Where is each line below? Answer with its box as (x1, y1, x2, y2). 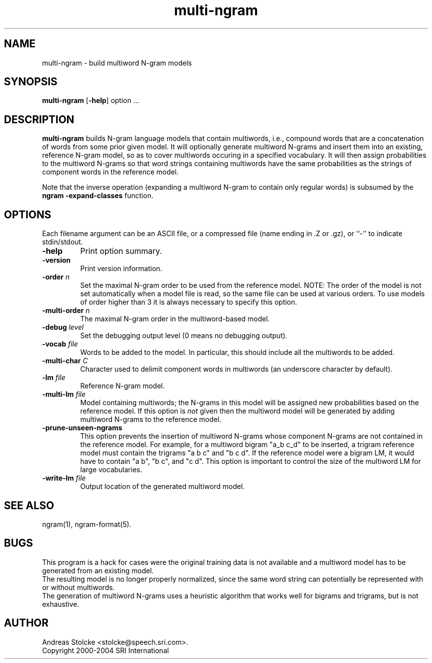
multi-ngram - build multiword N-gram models (42, 58, 192, 67)
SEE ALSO (4, 499, 54, 512)
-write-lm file (42, 474, 86, 483)
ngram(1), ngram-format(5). (42, 520, 132, 528)
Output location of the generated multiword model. (80, 482, 245, 491)
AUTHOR (4, 617, 49, 629)
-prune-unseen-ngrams (42, 423, 122, 432)
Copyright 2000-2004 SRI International (42, 646, 169, 655)
